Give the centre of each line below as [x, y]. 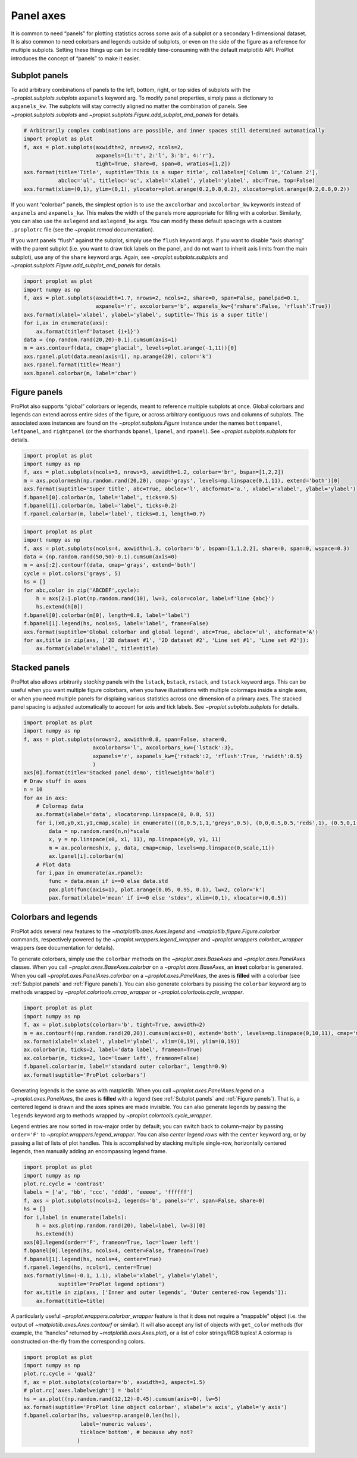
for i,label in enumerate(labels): [75, 1217]
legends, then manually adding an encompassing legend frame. [89, 1151]
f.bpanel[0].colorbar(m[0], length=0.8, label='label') [107, 615]
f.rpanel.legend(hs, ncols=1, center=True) [88, 1267]
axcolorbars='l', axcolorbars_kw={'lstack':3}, [163, 748]
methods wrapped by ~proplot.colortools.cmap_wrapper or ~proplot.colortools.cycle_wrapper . [127, 992]
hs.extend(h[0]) [59, 607]
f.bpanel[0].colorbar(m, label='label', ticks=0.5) [101, 497]
